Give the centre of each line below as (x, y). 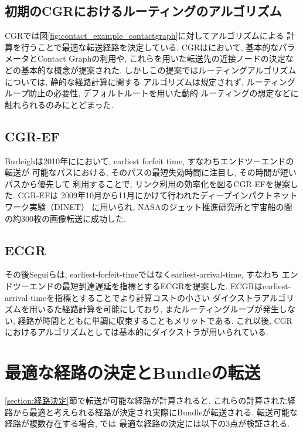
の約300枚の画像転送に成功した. (65, 218)
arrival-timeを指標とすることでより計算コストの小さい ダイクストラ (133, 297)
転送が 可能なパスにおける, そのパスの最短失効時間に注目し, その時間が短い (151, 172)
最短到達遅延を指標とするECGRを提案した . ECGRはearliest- (176, 285)
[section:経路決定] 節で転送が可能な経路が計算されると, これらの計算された (146, 400)
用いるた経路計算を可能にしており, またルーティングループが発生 (154, 309)
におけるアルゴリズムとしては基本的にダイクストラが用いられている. (137, 332)
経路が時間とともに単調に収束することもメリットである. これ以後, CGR (155, 320)
